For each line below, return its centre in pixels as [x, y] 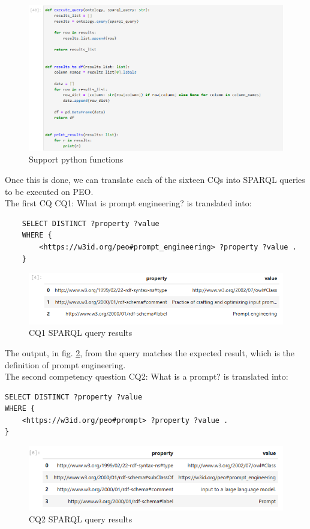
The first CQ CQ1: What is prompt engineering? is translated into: [128, 203]
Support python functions [76, 159]
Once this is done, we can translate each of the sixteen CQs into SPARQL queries [155, 179]
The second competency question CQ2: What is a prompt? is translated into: [147, 376]
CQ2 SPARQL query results [81, 519]
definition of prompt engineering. [65, 364]
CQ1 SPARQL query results [81, 333]
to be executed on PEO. [49, 191]
